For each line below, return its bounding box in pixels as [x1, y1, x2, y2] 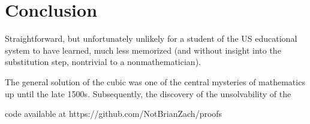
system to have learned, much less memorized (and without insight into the [5, 44, 281, 56]
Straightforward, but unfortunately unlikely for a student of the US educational [5, 32, 297, 45]
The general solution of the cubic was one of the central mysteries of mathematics [5, 75, 305, 88]
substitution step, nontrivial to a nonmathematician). [5, 55, 201, 68]
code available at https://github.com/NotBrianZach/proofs [5, 107, 222, 120]
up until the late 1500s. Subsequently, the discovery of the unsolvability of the [5, 87, 291, 100]
